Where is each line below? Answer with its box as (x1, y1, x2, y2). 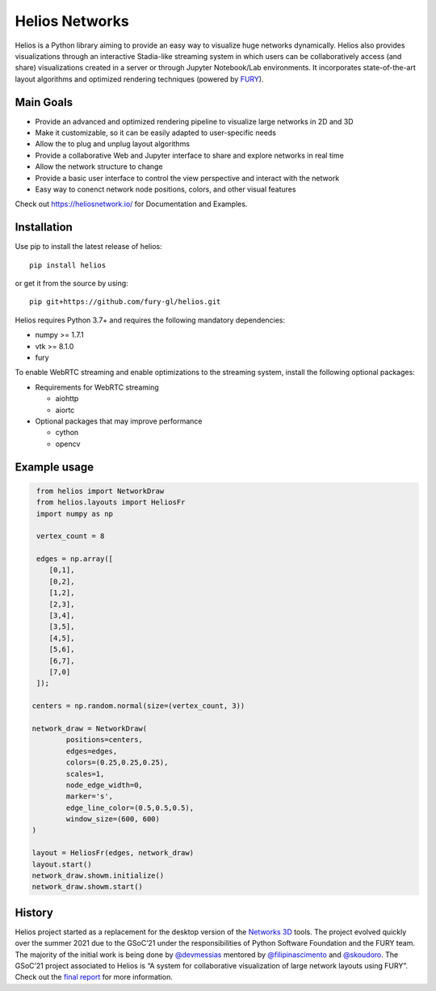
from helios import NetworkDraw (36, 486, 165, 495)
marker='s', (65, 792, 113, 801)
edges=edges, (65, 746, 118, 756)
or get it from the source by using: (15, 279, 128, 289)
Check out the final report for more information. (15, 972, 173, 982)
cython (55, 428, 79, 437)
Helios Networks (15, 12, 129, 30)
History (15, 905, 54, 919)
